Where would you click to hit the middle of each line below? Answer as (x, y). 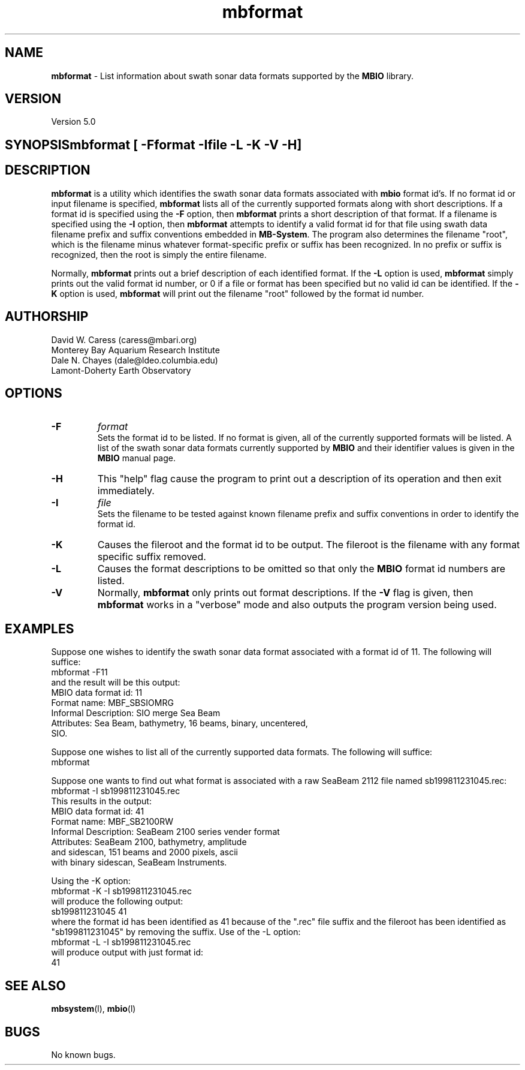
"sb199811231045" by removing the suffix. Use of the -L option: (176, 932)
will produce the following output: (117, 901)
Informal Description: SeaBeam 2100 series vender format (165, 832)
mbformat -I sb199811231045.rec (116, 791)
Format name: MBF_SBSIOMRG (112, 703)
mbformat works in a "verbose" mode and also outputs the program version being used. (297, 605)
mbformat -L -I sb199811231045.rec (121, 942)
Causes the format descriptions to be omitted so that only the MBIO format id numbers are (301, 569)
